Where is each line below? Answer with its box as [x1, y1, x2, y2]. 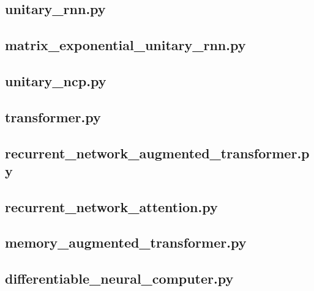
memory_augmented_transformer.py [5, 233, 247, 252]
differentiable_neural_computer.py [5, 269, 234, 288]
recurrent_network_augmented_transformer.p [5, 143, 310, 162]
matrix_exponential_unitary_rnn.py [5, 35, 246, 54]
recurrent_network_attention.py [5, 197, 218, 216]
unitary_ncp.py [5, 71, 107, 90]
